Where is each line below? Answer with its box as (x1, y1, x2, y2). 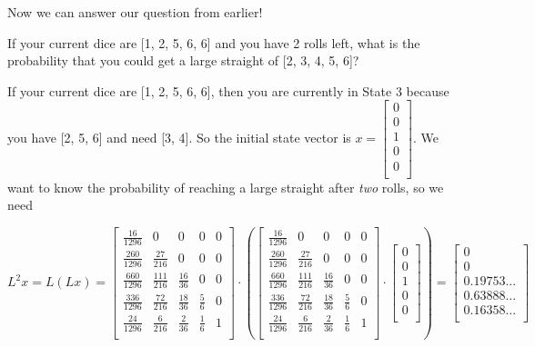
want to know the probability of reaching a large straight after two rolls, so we (7, 177, 444, 196)
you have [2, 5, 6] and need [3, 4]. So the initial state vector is (7, 127, 351, 146)
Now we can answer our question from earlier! (7, 3, 263, 21)
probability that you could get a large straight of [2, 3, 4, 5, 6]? (7, 51, 359, 70)
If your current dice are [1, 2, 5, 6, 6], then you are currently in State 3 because (7, 81, 449, 100)
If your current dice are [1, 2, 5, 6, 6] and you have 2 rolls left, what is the (7, 33, 420, 52)
